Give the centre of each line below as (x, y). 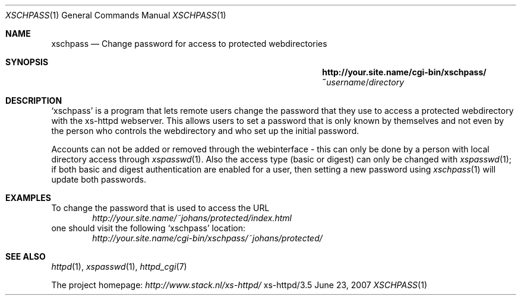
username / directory (365, 82)
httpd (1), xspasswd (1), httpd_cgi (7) (119, 267)
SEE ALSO (26, 256)
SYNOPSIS (27, 62)
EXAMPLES (28, 198)
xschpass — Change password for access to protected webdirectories (189, 44)
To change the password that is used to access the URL (160, 208)
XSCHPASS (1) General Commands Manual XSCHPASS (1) (116, 15)
